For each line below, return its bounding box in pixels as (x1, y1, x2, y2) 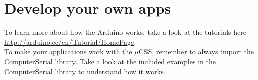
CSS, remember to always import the (138, 46, 254, 57)
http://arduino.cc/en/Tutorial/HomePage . (4, 36, 136, 47)
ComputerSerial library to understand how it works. (4, 66, 166, 76)
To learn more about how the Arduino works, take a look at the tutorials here (4, 27, 246, 37)
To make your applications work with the (4, 46, 132, 57)
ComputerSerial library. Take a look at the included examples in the (4, 56, 216, 66)
